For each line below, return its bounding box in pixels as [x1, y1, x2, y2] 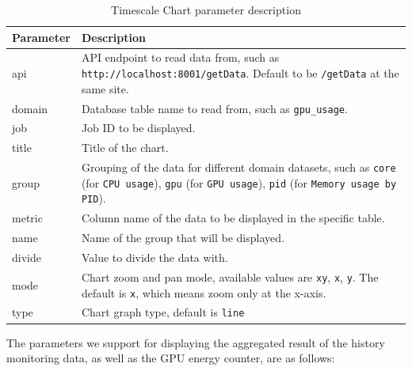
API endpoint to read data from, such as [81, 49, 280, 66]
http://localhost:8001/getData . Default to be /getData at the [81, 65, 399, 81]
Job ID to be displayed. [81, 119, 196, 136]
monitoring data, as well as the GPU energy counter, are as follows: [6, 350, 335, 366]
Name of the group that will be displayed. [81, 229, 284, 246]
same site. [81, 80, 129, 97]
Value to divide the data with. [81, 249, 228, 266]
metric [12, 210, 43, 226]
